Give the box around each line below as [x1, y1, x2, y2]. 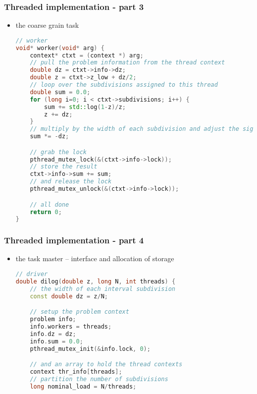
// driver [15, 271, 48, 278]
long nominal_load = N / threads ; [30, 383, 137, 390]
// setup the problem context [30, 308, 129, 316]
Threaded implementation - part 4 [4, 234, 144, 246]
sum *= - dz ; [30, 133, 69, 140]
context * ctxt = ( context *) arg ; [30, 52, 144, 59]
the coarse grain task [15, 20, 79, 30]
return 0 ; [30, 208, 62, 216]
